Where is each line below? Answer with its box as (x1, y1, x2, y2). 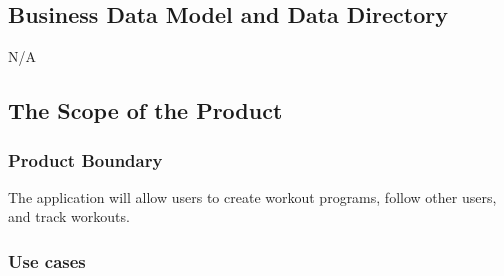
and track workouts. (8, 206, 130, 227)
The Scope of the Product (8, 95, 283, 126)
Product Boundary (8, 147, 163, 172)
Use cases (8, 248, 86, 273)
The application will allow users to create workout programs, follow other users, (8, 186, 497, 207)
